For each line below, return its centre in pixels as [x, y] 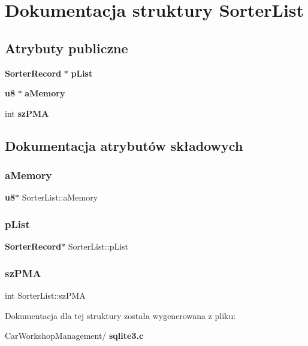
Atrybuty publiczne [67, 48]
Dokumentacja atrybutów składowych [124, 145]
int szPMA [27, 113]
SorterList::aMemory [60, 197]
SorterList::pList [98, 246]
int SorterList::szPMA [45, 295]
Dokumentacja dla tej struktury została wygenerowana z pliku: [120, 315]
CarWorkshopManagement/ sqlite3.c [74, 336]
